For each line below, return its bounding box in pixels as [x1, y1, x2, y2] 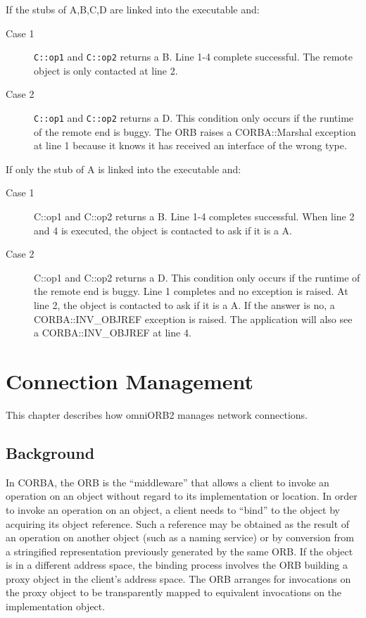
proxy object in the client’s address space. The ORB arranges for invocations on [6, 571, 351, 586]
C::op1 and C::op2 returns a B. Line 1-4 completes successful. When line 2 [34, 209, 355, 224]
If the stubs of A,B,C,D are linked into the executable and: [6, 2, 260, 16]
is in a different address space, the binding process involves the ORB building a [6, 557, 348, 572]
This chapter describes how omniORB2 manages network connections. [6, 407, 308, 422]
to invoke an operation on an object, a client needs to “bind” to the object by [6, 502, 340, 517]
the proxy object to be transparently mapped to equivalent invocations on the [6, 585, 342, 600]
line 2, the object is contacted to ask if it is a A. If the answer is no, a [34, 298, 335, 313]
